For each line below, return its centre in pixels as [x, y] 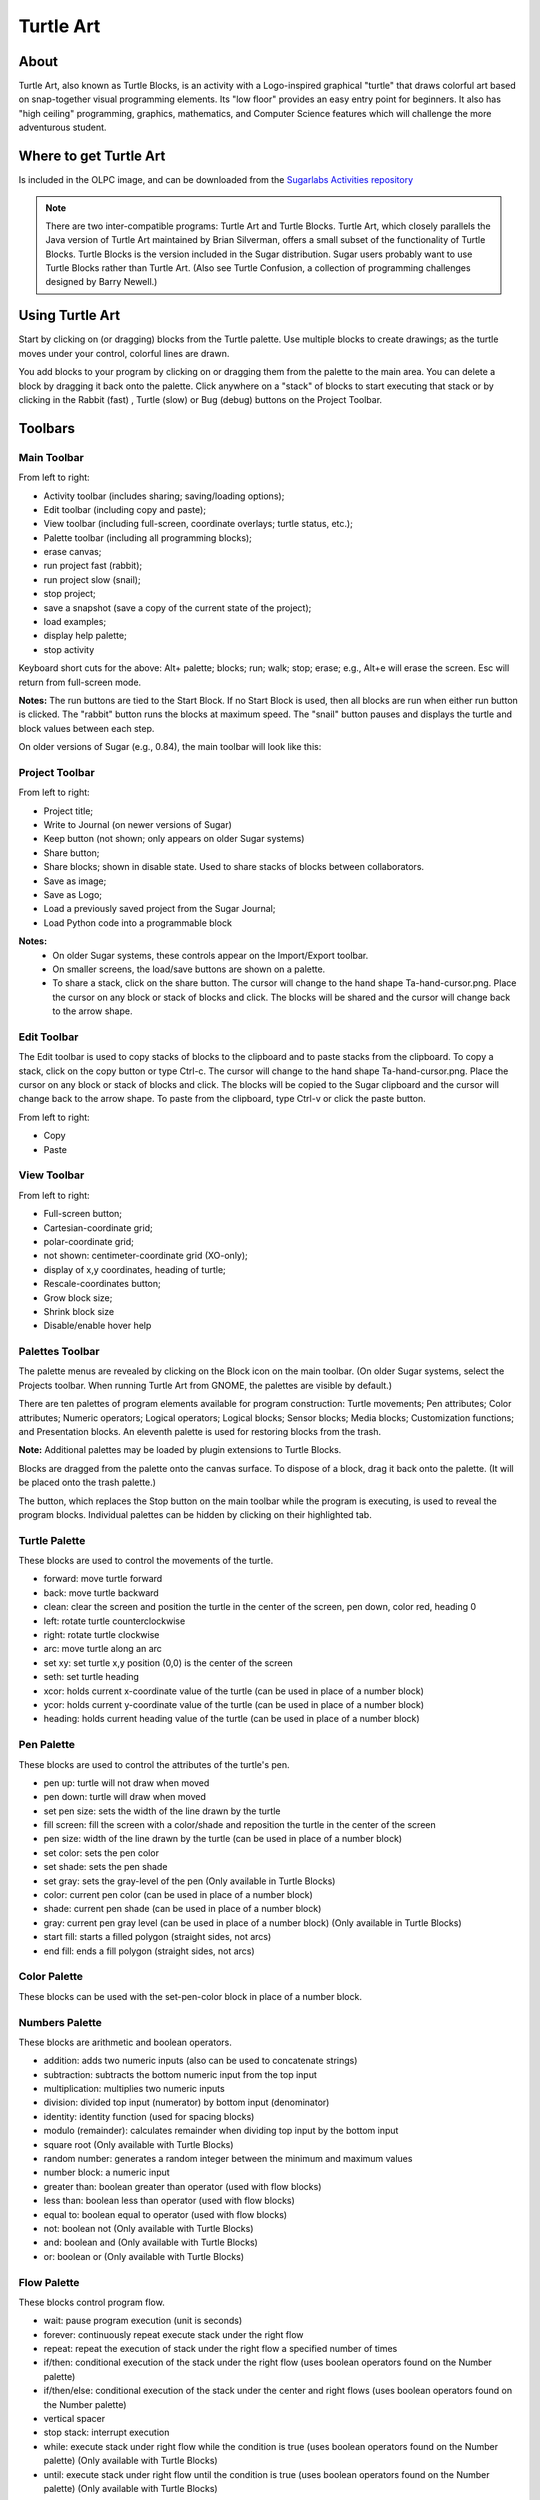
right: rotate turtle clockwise [101, 1635]
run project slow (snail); [92, 579]
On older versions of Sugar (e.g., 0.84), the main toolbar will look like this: [170, 747]
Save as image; [75, 881]
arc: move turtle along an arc [102, 1649]
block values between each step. [86, 728]
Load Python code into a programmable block [137, 922]
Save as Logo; [73, 895]
